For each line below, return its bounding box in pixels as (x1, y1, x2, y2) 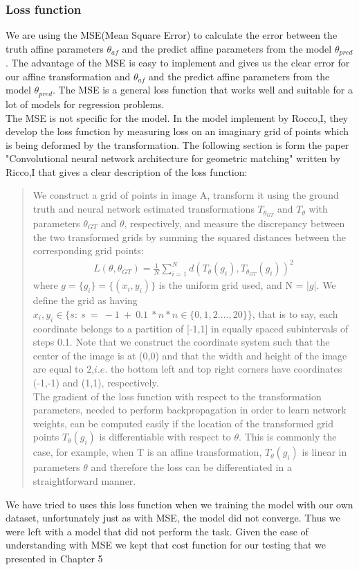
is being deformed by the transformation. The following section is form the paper (6, 137, 349, 152)
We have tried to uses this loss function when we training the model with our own (6, 497, 353, 511)
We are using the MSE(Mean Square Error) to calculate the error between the (6, 28, 338, 42)
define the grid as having (33, 293, 138, 308)
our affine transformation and (6, 69, 131, 83)
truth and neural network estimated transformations (33, 202, 255, 216)
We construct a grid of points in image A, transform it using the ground (33, 188, 339, 202)
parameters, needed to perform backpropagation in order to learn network (33, 402, 347, 417)
